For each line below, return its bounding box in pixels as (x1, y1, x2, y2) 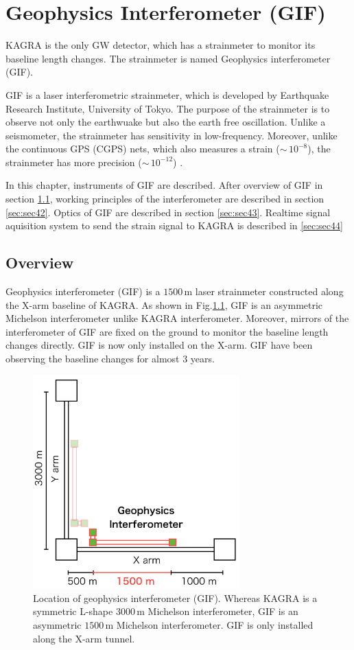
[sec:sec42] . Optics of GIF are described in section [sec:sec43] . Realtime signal (5, 205, 331, 219)
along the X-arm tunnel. (33, 631, 135, 645)
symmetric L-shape (33, 604, 113, 618)
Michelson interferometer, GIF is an (147, 604, 298, 618)
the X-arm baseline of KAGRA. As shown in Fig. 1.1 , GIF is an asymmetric (5, 297, 323, 312)
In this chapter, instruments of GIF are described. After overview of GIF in (5, 178, 323, 192)
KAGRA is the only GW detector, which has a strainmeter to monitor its (5, 38, 316, 52)
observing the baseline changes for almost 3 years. (5, 351, 215, 366)
